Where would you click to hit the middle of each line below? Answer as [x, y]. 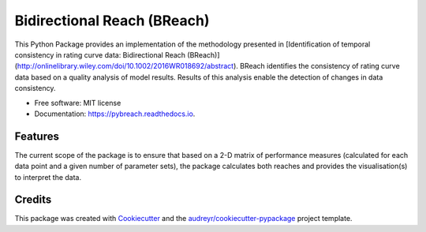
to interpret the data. [48, 177]
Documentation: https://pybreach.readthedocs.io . [115, 114]
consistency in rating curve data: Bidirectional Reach [100, 54]
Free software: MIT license [78, 103]
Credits [33, 200]
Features [37, 136]
